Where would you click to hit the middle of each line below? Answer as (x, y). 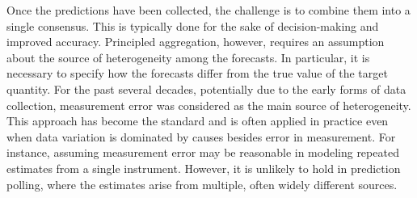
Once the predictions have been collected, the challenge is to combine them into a (208, 10)
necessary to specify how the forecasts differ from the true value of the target (197, 73)
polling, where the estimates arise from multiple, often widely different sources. (202, 184)
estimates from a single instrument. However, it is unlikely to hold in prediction (204, 168)
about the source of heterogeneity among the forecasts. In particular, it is (188, 57)
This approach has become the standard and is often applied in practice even (198, 121)
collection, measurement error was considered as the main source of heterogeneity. (209, 105)
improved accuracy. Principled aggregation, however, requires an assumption (196, 42)
